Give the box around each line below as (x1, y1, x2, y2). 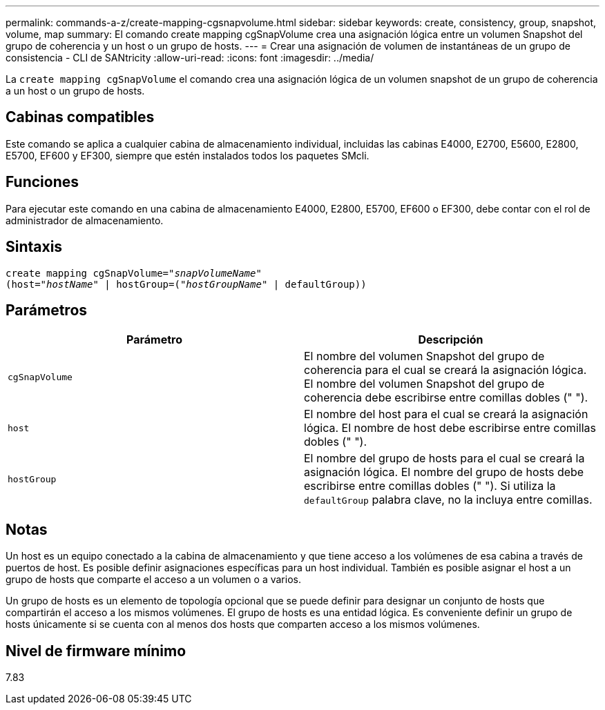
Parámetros (6, 301, 88, 319)
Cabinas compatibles (6, 108, 155, 126)
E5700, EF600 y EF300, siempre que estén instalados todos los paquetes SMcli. (6, 149, 369, 161)
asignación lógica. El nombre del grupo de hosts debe (304, 465, 584, 480)
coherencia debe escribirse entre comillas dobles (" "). (304, 391, 588, 405)
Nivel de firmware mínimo (6, 642, 186, 660)
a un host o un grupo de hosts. (6, 85, 145, 97)
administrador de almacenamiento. (6, 214, 164, 226)
